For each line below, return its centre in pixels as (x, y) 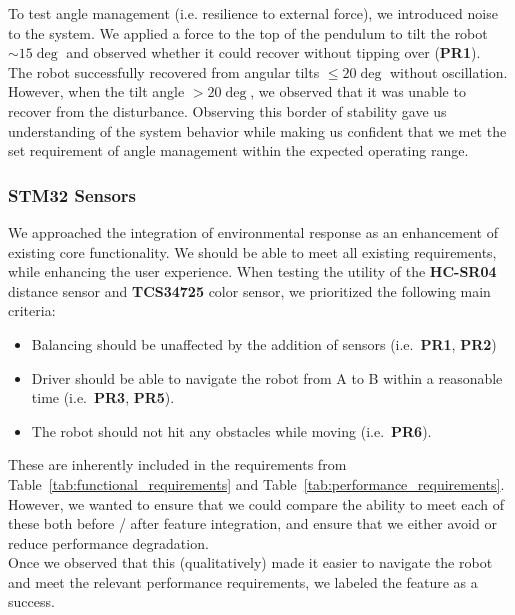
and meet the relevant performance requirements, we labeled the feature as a (243, 581)
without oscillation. (448, 71)
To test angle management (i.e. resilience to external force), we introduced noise (253, 13)
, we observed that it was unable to (358, 91)
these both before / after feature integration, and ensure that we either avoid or (252, 523)
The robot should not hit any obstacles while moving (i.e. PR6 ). (231, 430)
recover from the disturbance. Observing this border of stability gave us (227, 110)
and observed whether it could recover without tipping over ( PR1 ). (273, 52)
